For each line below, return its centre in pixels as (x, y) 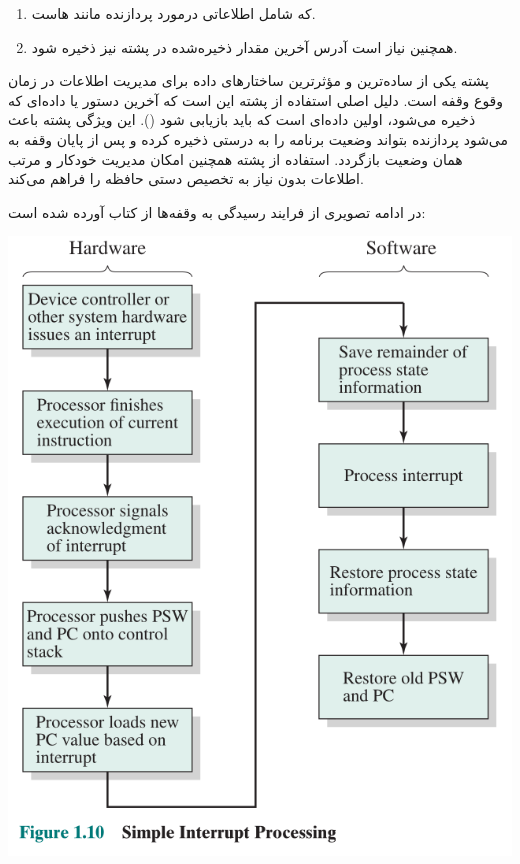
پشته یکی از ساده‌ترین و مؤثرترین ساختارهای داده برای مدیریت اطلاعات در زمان (248, 80)
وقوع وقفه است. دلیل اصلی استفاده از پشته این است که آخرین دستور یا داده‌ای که (256, 99)
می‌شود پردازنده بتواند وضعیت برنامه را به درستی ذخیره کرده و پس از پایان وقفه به (258, 138)
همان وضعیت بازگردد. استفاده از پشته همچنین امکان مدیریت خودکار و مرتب (235, 158)
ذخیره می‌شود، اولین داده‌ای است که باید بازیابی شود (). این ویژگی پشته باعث (242, 119)
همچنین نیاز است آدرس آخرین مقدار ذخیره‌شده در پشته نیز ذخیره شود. (244, 46)
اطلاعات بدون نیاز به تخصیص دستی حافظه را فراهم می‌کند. (186, 178)
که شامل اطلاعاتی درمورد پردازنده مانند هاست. (173, 13)
